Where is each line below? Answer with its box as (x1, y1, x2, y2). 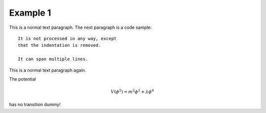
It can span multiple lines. (18, 56, 88, 62)
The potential (9, 76, 36, 82)
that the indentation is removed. (18, 43, 101, 48)
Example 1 (9, 7, 51, 18)
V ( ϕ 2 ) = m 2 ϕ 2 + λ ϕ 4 (111, 88, 154, 95)
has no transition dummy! (9, 102, 61, 108)
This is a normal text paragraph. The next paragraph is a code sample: (9, 24, 152, 30)
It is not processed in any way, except (18, 36, 117, 41)
